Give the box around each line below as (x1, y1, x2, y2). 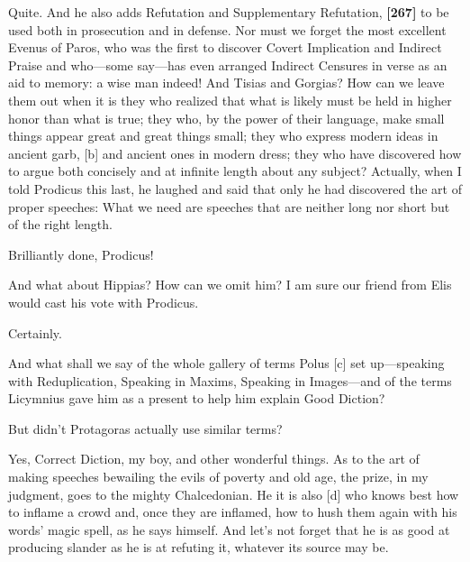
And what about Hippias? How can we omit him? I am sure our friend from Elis (8, 275, 452, 294)
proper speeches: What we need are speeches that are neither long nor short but (8, 197, 450, 216)
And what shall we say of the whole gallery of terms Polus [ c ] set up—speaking (8, 354, 445, 373)
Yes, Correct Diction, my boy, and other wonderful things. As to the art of (8, 449, 420, 468)
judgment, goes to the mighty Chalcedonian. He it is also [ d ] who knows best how (8, 484, 459, 503)
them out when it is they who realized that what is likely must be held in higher (8, 90, 452, 109)
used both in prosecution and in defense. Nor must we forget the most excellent (8, 20, 447, 39)
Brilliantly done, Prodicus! (8, 244, 154, 263)
